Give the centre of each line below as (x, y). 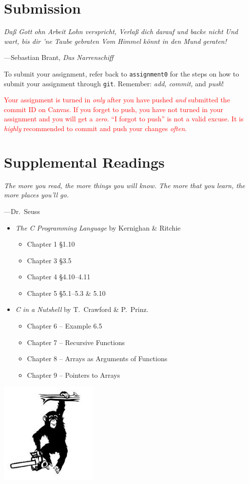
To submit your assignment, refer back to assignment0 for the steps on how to (122, 73)
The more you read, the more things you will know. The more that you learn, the (124, 185)
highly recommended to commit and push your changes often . (96, 128)
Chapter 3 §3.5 (49, 260)
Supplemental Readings (84, 162)
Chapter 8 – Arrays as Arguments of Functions (97, 358)
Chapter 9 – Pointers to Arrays (74, 375)
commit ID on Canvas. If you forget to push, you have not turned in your (114, 109)
